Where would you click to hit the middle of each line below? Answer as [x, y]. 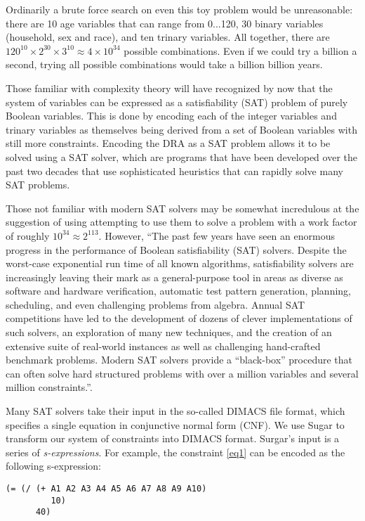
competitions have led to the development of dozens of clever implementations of [179, 318]
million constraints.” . [49, 387]
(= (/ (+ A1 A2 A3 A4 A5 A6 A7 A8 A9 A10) [106, 489]
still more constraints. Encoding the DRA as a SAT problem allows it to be [168, 143]
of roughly [28, 235]
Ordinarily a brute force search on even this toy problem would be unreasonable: [179, 9]
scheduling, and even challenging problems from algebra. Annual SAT [155, 304]
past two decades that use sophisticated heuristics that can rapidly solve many [174, 171]
